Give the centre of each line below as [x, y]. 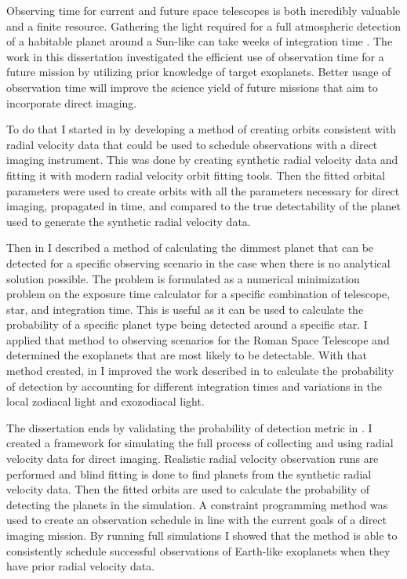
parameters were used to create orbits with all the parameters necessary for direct [203, 190]
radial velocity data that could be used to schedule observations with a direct [192, 144]
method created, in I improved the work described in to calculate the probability [200, 371]
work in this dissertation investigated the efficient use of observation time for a [195, 56]
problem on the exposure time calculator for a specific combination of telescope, [198, 294]
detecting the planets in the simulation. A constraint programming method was [197, 504]
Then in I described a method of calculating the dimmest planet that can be [190, 248]
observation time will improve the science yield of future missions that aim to [192, 87]
